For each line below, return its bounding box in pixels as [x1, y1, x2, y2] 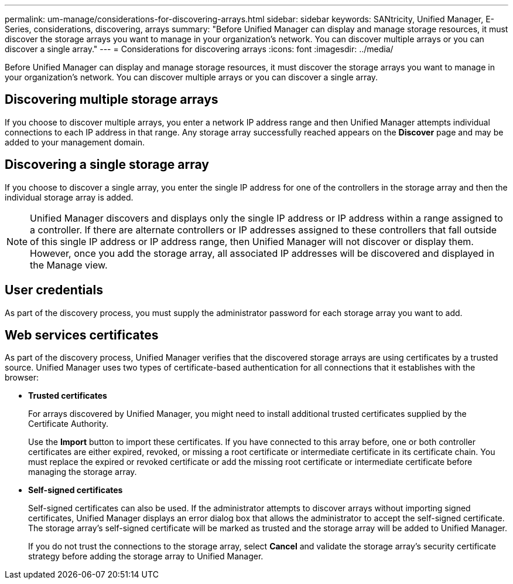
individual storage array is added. [5, 192, 134, 202]
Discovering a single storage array [5, 157, 209, 172]
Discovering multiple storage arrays [5, 92, 218, 107]
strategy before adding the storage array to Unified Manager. [28, 551, 264, 562]
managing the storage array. [28, 467, 137, 477]
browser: [5, 372, 39, 383]
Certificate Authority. [28, 419, 109, 429]
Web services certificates [5, 327, 159, 342]
